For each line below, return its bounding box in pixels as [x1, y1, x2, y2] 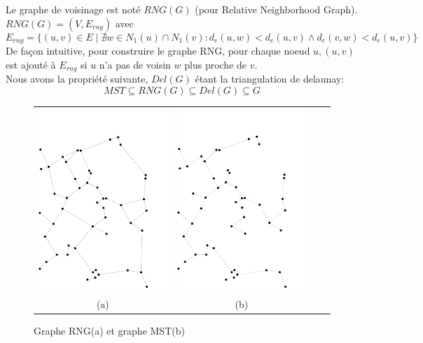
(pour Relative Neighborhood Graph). [195, 2, 358, 16]
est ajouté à [6, 57, 56, 71]
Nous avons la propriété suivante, [6, 71, 148, 86]
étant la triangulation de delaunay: [195, 71, 345, 86]
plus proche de [184, 57, 247, 71]
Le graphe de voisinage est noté [6, 2, 141, 16]
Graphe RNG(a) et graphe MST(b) [34, 323, 185, 338]
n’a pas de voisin [99, 57, 171, 71]
